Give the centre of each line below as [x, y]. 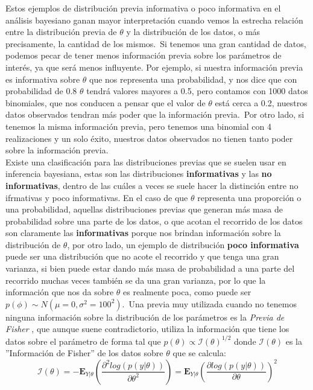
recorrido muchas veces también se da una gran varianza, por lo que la [136, 280]
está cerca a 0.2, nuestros [261, 102]
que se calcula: [199, 353]
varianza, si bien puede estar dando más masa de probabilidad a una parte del [150, 268]
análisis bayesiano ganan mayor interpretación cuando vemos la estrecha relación [154, 20]
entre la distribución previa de [61, 32]
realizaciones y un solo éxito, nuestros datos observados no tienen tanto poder [149, 138]
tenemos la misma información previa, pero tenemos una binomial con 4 [138, 126]
